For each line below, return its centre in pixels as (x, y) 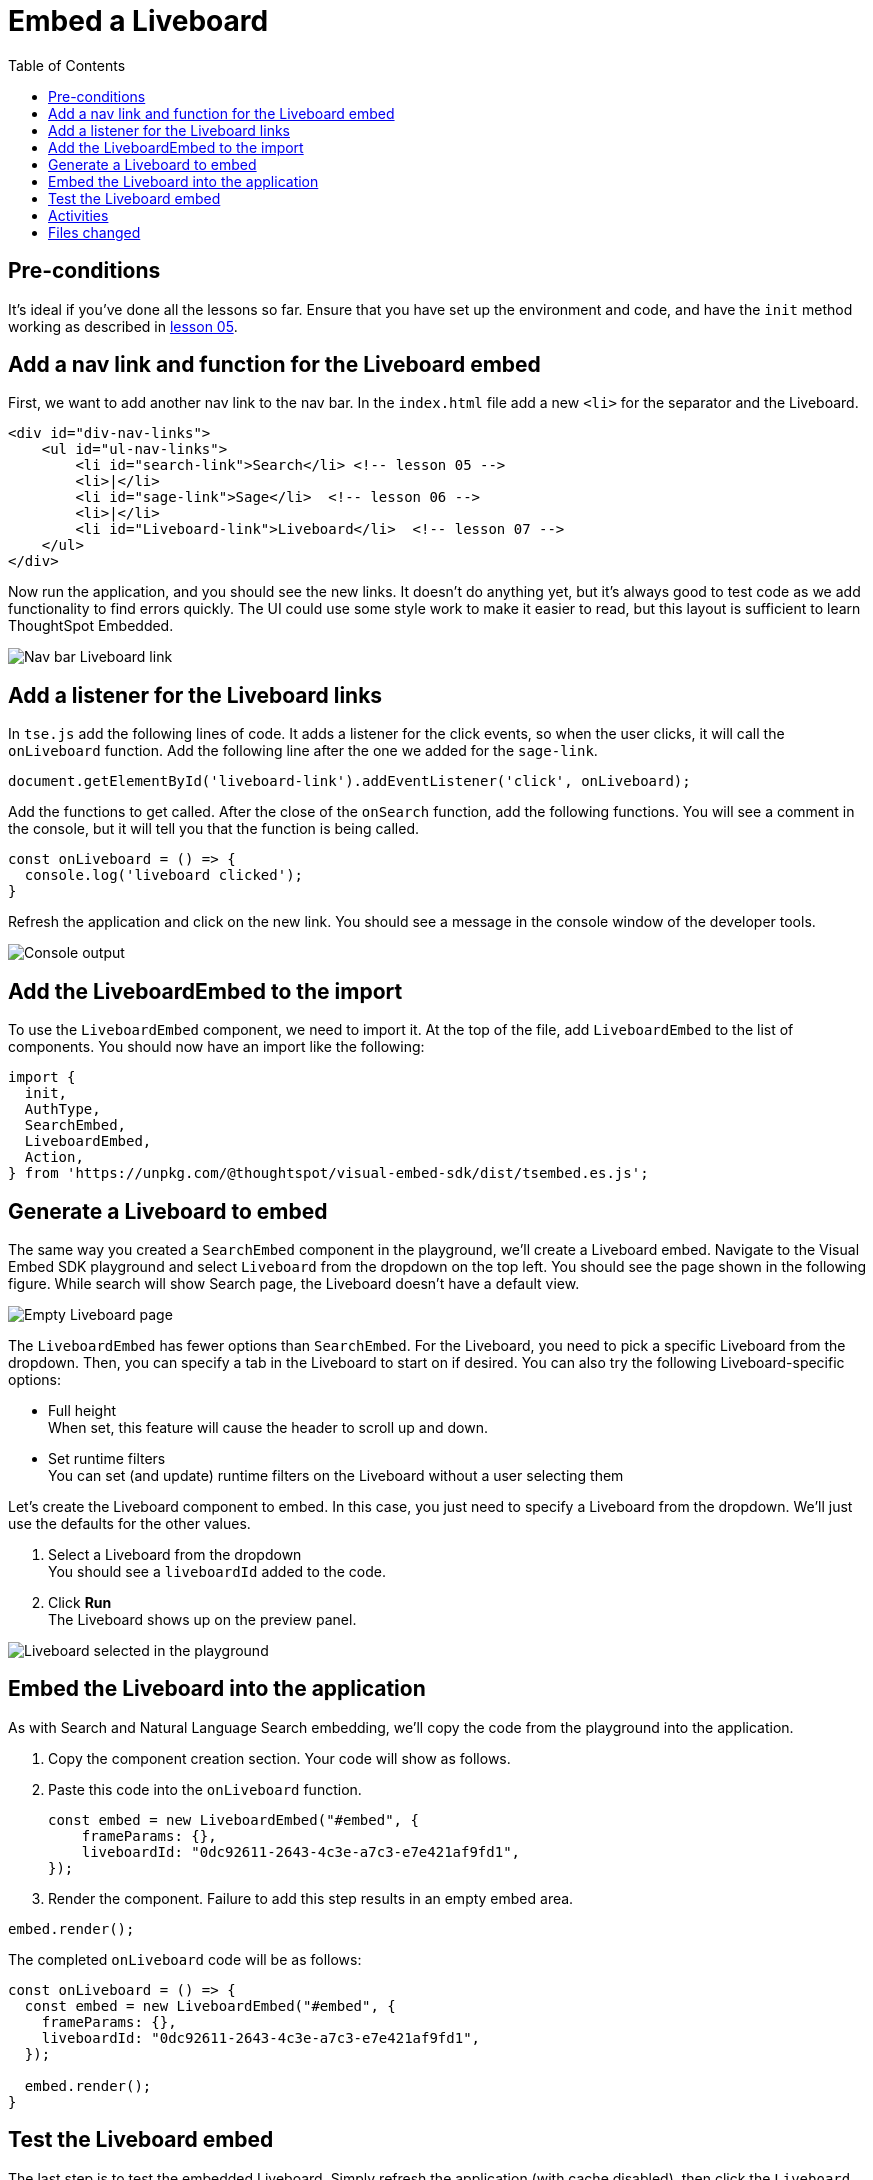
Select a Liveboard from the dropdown (175, 1554)
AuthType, (62, 1109)
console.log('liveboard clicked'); (164, 875)
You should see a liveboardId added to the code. (217, 1571)
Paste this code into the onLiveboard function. (205, 1789)
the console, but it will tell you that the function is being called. (213, 829)
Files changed (94, 232)
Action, (54, 1157)
